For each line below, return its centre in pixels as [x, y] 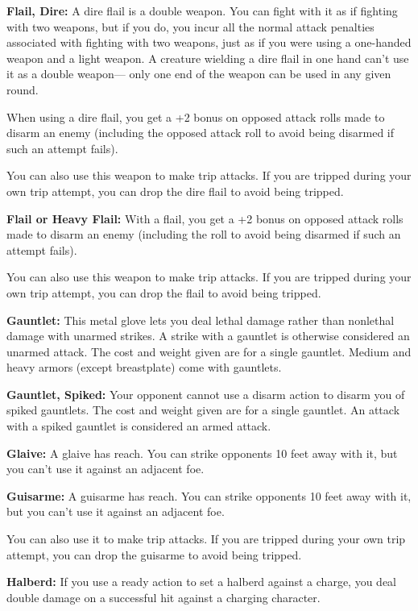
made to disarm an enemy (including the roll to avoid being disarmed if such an [204, 234]
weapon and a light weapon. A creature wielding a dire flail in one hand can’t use [208, 58]
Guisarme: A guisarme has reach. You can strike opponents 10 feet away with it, [209, 495]
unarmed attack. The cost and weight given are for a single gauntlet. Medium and [209, 351]
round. [23, 89]
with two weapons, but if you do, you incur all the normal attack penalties [190, 26]
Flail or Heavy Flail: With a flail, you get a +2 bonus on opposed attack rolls [205, 218]
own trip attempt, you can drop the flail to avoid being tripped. [164, 292]
